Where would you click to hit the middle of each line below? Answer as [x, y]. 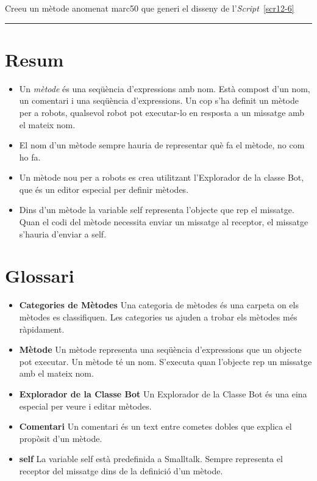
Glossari [40, 276]
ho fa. [30, 157]
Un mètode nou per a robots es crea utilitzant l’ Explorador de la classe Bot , [162, 177]
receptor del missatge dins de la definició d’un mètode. [121, 470]
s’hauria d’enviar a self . [63, 233]
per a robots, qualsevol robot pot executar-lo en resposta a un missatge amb [162, 112]
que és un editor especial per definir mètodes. [104, 189]
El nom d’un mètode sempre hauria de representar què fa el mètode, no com [162, 145]
